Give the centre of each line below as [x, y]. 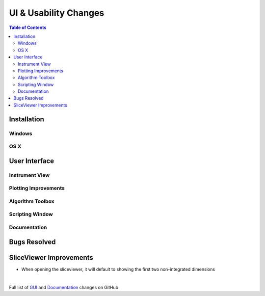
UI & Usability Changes [57, 13]
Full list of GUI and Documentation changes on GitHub [64, 287]
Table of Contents [28, 27]
